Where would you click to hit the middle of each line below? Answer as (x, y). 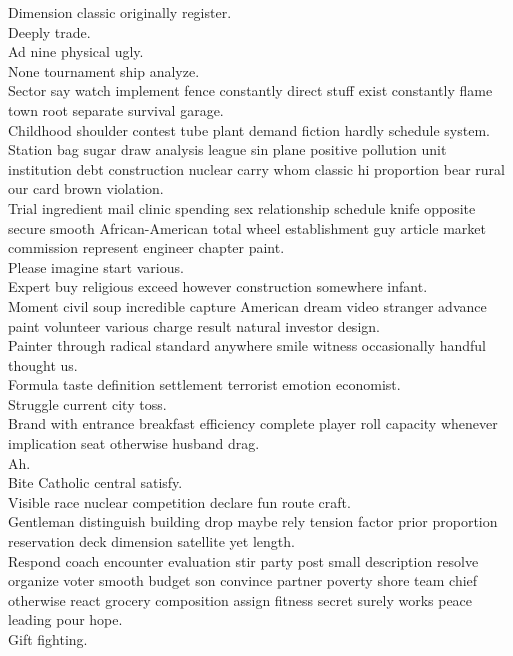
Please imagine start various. (96, 266)
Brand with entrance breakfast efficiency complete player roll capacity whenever (253, 423)
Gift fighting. (48, 639)
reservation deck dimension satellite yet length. (151, 541)
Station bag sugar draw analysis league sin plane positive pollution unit (227, 149)
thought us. (43, 364)
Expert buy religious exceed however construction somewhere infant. (218, 286)
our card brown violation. (86, 188)
